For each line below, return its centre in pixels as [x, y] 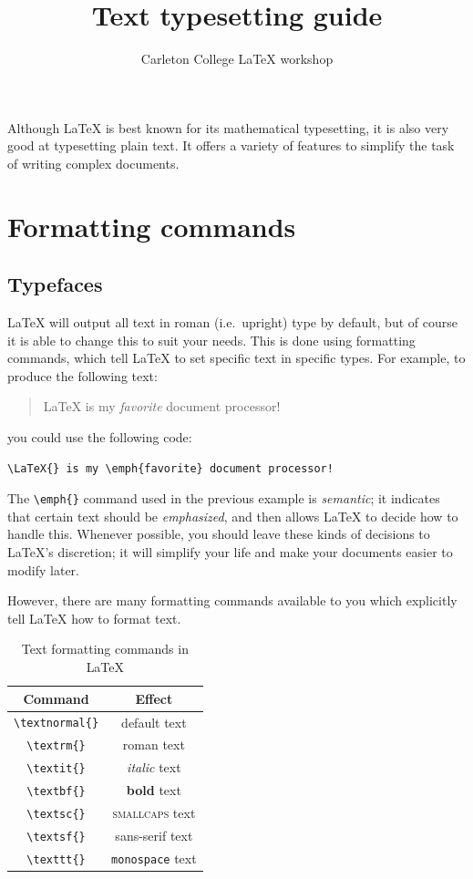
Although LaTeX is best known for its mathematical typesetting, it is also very [228, 127]
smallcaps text [154, 813]
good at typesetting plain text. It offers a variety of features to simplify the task [231, 145]
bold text [154, 790]
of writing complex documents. [93, 163]
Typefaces [55, 284]
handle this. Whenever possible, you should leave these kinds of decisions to [219, 534]
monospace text [154, 858]
